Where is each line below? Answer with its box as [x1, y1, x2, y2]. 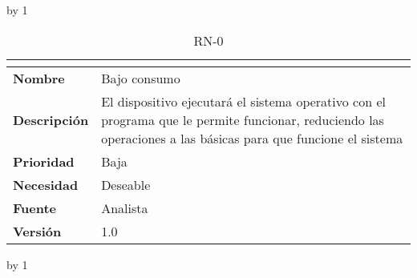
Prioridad [13, 151, 75, 171]
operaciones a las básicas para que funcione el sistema [101, 128, 403, 147]
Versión [13, 221, 62, 240]
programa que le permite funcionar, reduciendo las [101, 110, 384, 129]
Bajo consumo [101, 68, 180, 87]
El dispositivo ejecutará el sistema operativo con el [101, 91, 386, 111]
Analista [101, 198, 148, 217]
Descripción [13, 110, 89, 129]
